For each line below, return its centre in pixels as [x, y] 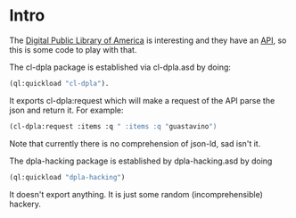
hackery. [25, 204]
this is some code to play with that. [73, 49]
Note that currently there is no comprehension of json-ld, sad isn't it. [135, 143]
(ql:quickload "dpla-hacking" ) [67, 177]
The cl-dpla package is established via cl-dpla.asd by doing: [120, 67]
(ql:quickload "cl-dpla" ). [59, 83]
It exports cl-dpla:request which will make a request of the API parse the [142, 100]
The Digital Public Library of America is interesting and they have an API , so [148, 40]
